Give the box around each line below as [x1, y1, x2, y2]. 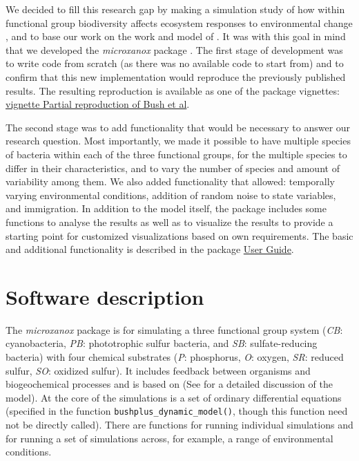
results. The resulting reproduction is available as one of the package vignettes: [6, 83, 340, 97]
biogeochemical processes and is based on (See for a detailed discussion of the [6, 377, 333, 391]
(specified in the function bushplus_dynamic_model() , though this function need [6, 404, 348, 418]
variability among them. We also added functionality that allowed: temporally [6, 174, 335, 189]
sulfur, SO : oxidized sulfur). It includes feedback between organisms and [6, 363, 311, 377]
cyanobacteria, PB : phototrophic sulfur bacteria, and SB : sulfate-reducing [6, 336, 318, 350]
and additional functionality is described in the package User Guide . [6, 242, 294, 256]
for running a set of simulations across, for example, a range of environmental [6, 431, 333, 445]
